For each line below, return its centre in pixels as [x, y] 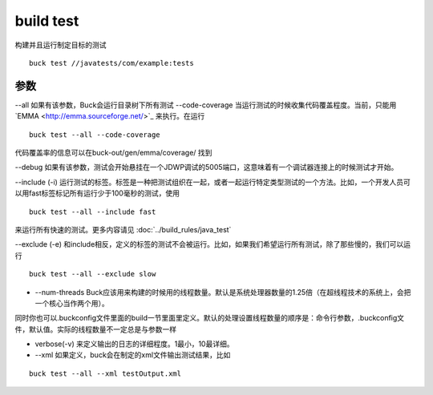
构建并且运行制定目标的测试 [61, 45]
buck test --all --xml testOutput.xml [105, 373]
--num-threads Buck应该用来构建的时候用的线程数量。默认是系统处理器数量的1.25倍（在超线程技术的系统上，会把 [223, 292]
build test [47, 21]
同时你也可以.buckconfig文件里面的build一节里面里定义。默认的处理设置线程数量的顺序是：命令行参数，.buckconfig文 [210, 318]
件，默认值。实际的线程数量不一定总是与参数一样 [95, 329]
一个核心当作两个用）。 [72, 303]
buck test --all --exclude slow [93, 274]
